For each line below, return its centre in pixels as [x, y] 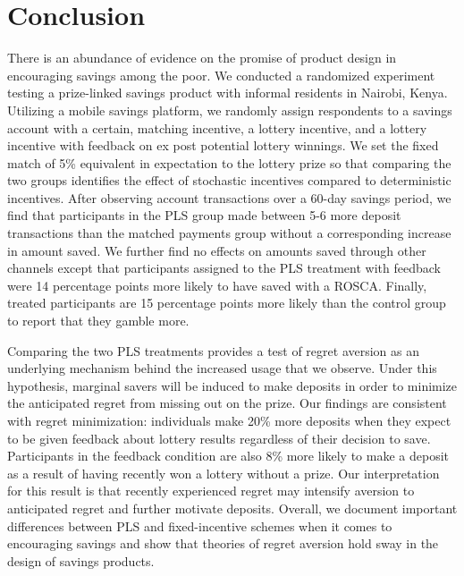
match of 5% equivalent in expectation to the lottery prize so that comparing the [229, 162]
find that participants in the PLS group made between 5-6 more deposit [204, 215]
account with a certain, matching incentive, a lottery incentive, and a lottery [217, 127]
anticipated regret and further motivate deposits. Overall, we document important [232, 508]
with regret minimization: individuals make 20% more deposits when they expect [229, 420]
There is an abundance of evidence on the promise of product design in [202, 58]
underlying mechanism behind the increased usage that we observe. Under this [222, 368]
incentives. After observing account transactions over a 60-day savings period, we [229, 197]
